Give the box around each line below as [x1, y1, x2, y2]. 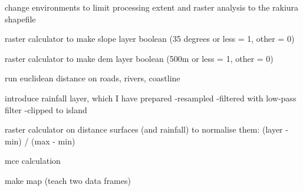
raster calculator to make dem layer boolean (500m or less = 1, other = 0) [5, 52, 274, 64]
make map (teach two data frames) [5, 174, 131, 186]
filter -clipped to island [5, 103, 87, 116]
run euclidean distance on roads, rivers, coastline [5, 72, 180, 84]
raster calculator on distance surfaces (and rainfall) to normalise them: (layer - [5, 123, 288, 136]
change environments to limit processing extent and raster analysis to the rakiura [5, 1, 299, 13]
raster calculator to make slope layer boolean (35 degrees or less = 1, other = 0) [5, 32, 295, 45]
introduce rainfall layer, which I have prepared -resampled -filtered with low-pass [5, 91, 297, 104]
